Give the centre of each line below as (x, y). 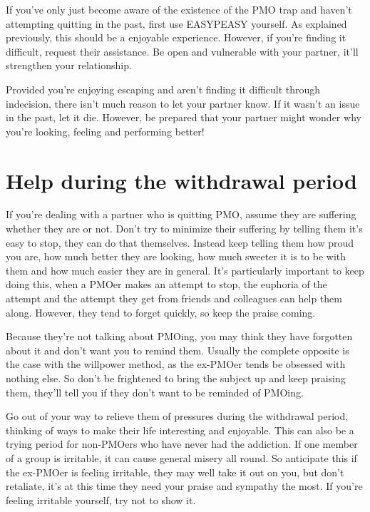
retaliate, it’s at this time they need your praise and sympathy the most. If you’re (184, 486)
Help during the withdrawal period (181, 180)
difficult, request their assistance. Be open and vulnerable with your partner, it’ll (182, 51)
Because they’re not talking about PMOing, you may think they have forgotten (179, 336)
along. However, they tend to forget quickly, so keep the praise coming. (161, 312)
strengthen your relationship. (69, 65)
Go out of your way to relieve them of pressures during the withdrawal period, (177, 416)
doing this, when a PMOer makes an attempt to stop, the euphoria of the (166, 284)
